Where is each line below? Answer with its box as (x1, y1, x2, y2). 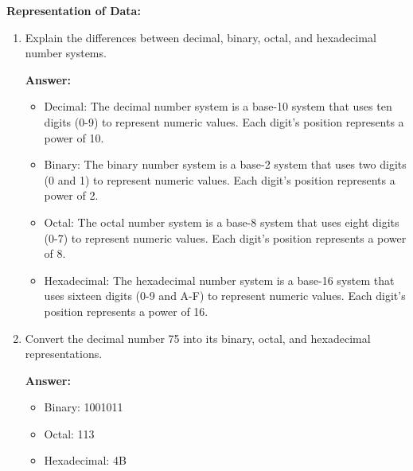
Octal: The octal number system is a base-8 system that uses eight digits (44, 213, 399, 230)
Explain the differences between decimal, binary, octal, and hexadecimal (25, 29, 376, 45)
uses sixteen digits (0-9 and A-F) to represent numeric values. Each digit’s (44, 287, 406, 304)
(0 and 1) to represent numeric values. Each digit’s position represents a (44, 171, 395, 188)
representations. (25, 345, 103, 362)
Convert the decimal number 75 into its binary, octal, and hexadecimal (25, 329, 371, 346)
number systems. (25, 45, 107, 61)
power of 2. (44, 187, 99, 204)
